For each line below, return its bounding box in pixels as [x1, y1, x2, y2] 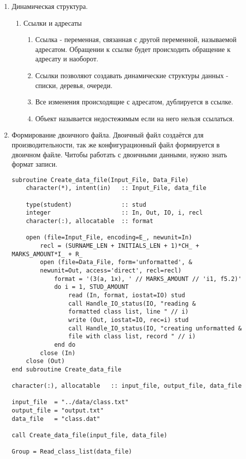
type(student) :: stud [26, 201, 146, 208]
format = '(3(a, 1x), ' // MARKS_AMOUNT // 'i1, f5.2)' [54, 275, 242, 282]
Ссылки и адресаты [23, 17, 82, 28]
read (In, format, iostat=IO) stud [68, 291, 185, 299]
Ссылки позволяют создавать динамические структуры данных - [35, 70, 229, 80]
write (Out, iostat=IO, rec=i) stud [68, 316, 189, 323]
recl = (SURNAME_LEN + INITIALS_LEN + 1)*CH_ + [40, 242, 200, 249]
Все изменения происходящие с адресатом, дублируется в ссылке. [35, 96, 233, 107]
